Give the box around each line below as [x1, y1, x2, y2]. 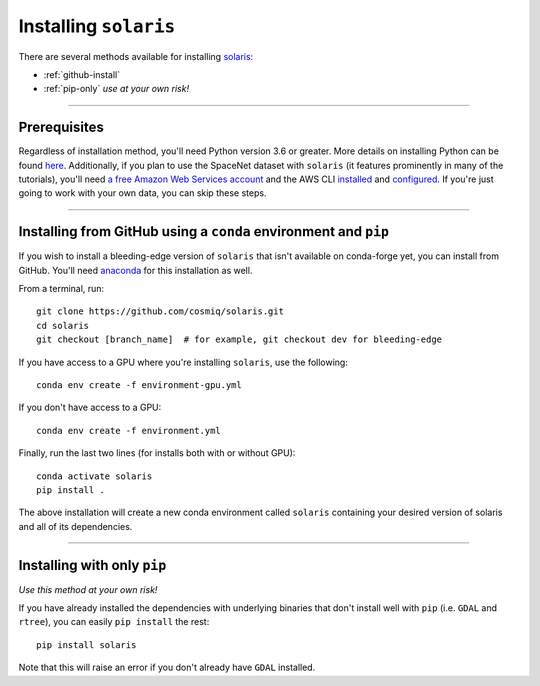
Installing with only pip [18, 556, 167, 574]
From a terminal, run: [18, 283, 105, 295]
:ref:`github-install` [43, 68, 120, 80]
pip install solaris [36, 639, 137, 650]
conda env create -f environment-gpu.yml [36, 380, 242, 391]
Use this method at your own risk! [18, 583, 158, 595]
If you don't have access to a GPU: [18, 401, 162, 414]
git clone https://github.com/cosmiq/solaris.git [36, 306, 285, 317]
